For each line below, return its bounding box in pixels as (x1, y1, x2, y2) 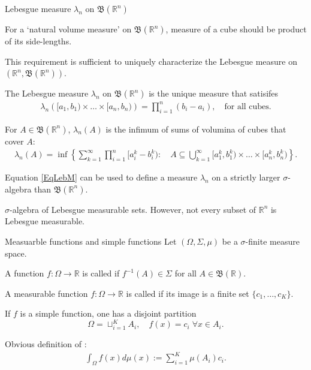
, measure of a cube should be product (165, 23, 307, 35)
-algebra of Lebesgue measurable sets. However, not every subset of (10, 203, 256, 215)
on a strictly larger (212, 171, 280, 184)
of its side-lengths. (5, 35, 72, 47)
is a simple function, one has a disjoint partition (20, 307, 197, 320)
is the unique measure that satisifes (149, 87, 279, 100)
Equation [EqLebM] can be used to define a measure (5, 171, 198, 184)
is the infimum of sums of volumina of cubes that (105, 122, 286, 135)
